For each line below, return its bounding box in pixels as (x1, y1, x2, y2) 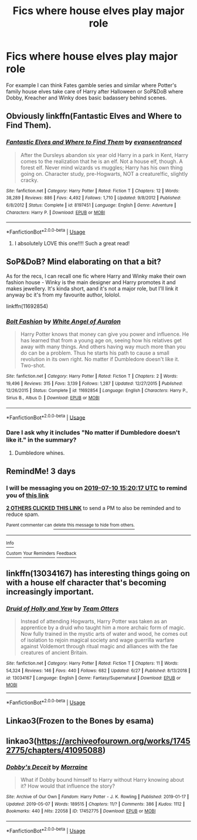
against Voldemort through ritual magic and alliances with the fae (20, 643, 178, 650)
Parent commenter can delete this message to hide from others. (6, 522, 135, 528)
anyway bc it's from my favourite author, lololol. (6, 291, 121, 298)
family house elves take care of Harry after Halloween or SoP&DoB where (6, 88, 184, 95)
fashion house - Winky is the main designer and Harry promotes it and (6, 278, 176, 286)
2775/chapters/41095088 (6, 745, 103, 755)
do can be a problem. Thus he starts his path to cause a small (20, 349, 170, 356)
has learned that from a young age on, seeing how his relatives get (20, 337, 182, 344)
